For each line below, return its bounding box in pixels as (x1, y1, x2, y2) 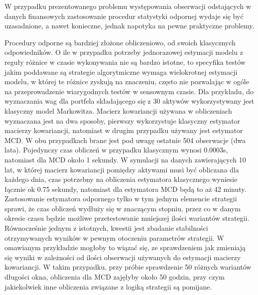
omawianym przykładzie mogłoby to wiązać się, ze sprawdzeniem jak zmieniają (4, 242, 246, 253)
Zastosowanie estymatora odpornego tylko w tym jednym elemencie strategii (4, 193, 237, 204)
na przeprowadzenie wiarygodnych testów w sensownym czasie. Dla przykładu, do (4, 86, 254, 96)
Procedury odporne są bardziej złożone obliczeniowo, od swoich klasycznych (4, 37, 236, 47)
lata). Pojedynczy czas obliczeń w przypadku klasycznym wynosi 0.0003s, (4, 145, 228, 155)
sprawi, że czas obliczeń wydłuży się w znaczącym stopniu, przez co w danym (4, 203, 241, 213)
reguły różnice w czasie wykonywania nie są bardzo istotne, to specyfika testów (4, 56, 246, 67)
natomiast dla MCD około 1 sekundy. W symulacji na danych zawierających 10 (4, 154, 246, 164)
